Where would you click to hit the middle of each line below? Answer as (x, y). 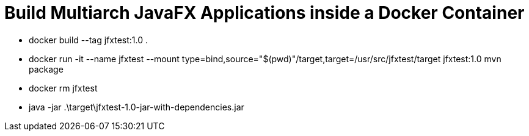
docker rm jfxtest (63, 88)
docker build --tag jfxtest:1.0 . (89, 40)
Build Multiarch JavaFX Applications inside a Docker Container (264, 13)
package (46, 69)
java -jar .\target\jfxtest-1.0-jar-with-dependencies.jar (137, 107)
